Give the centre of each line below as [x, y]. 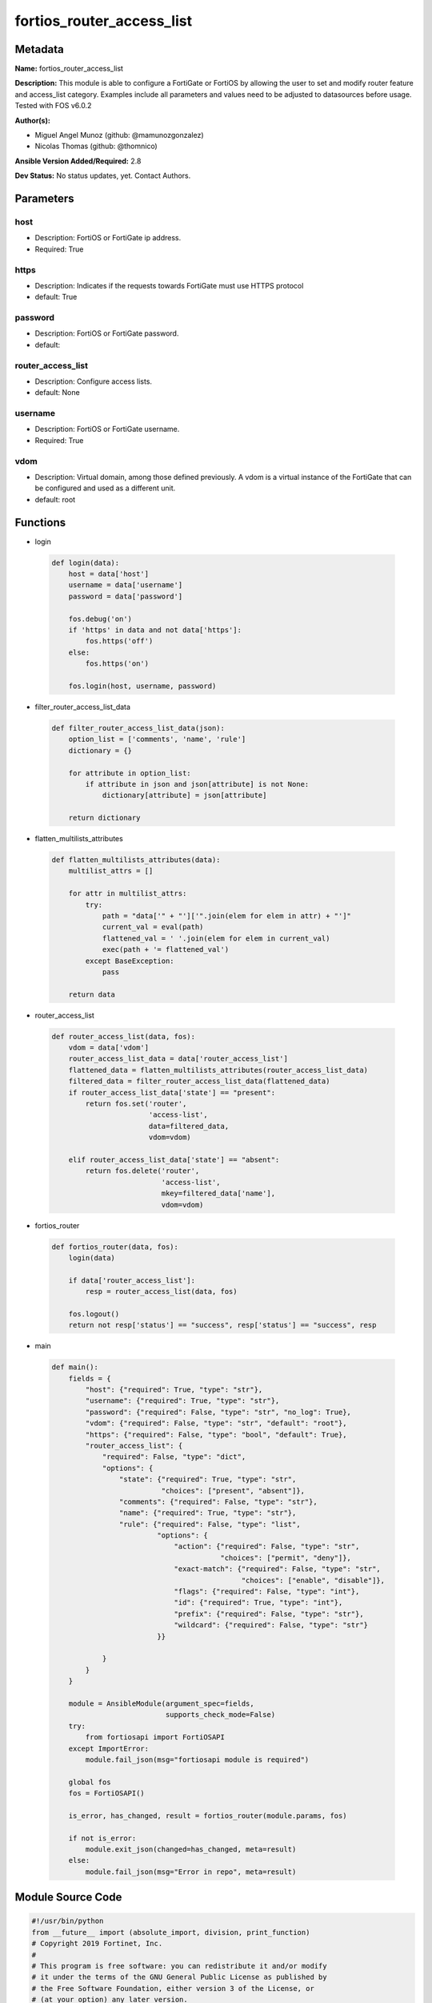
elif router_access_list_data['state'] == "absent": [174, 1159]
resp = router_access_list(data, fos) [161, 1292]
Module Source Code [68, 1898]
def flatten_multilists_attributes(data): [136, 860]
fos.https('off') [119, 641]
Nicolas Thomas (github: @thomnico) [96, 146]
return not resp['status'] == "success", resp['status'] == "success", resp [222, 1325]
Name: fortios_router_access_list [69, 69]
